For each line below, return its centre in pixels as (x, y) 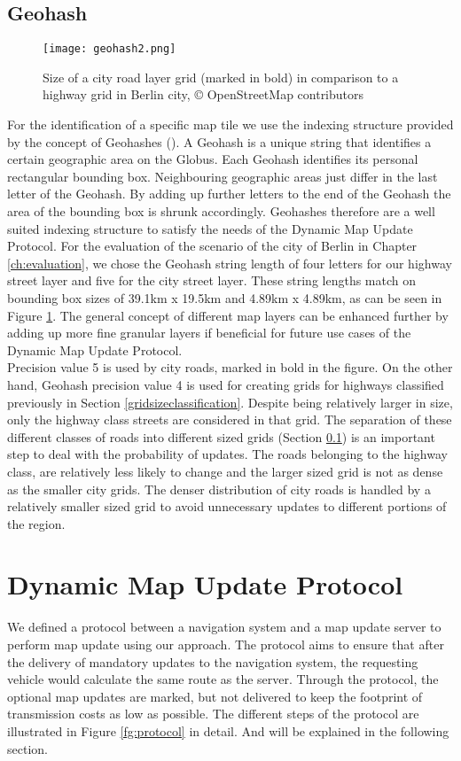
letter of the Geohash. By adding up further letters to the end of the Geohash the (229, 194)
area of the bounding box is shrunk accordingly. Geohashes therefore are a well (221, 211)
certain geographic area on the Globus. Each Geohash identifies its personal (213, 159)
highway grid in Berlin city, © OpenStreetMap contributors (203, 94)
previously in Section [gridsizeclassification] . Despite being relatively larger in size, (230, 402)
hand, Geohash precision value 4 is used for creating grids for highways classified (226, 384)
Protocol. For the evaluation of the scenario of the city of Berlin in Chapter (212, 246)
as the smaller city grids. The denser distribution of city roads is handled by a (219, 489)
